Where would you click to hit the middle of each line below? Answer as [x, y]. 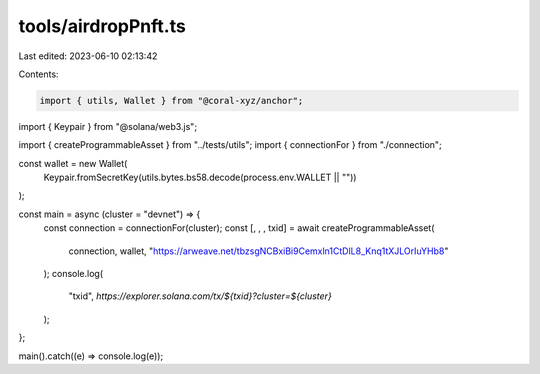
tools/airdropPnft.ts [102, 26]
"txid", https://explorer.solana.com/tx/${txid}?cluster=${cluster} [200, 296]
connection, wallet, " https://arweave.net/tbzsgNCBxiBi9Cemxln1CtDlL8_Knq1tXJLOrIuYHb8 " [258, 251]
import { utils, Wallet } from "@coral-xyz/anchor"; [171, 100]
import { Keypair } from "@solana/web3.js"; [108, 126]
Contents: [38, 74]
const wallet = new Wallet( [73, 163]
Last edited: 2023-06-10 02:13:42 [88, 56]
